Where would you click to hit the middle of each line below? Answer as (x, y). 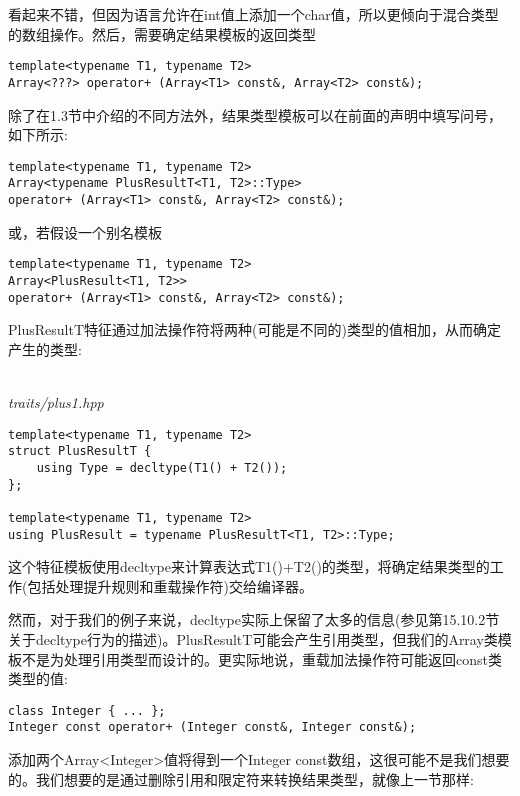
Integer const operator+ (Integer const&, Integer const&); (212, 727)
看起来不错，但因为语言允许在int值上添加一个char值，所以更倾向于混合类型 (253, 14)
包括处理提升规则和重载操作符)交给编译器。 (170, 585)
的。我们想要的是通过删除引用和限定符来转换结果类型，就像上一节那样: (241, 778)
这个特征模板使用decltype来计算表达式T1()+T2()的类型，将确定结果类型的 (249, 566)
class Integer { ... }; (87, 710)
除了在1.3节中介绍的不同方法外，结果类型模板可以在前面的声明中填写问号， (255, 114)
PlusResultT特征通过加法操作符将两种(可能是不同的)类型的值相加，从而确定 (254, 329)
